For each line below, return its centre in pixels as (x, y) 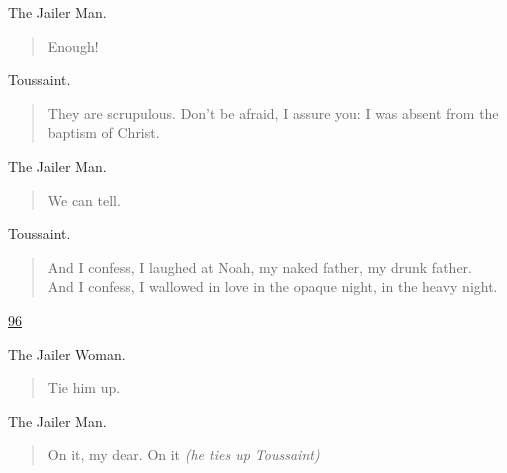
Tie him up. (84, 387)
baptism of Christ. (103, 132)
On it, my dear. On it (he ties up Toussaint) (183, 454)
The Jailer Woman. (67, 353)
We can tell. (84, 199)
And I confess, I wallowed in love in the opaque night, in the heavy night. (272, 286)
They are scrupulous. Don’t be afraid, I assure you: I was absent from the (273, 112)
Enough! (73, 45)
